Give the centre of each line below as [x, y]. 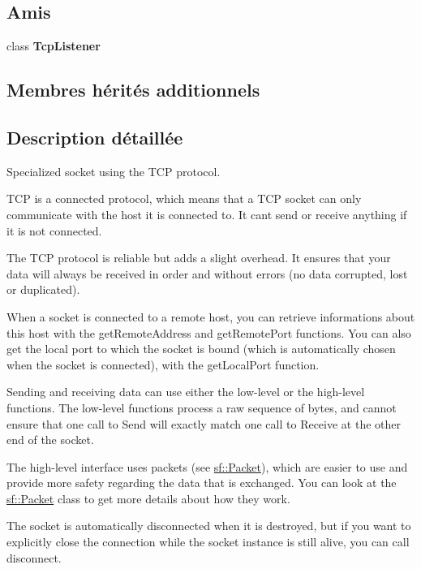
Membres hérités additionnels [133, 90]
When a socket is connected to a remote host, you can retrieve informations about [211, 316]
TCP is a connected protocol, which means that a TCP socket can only [184, 198]
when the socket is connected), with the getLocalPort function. [163, 364]
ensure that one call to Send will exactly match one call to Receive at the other [204, 423]
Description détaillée [95, 137]
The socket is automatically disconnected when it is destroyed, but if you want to [209, 526]
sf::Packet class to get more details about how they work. [148, 498]
